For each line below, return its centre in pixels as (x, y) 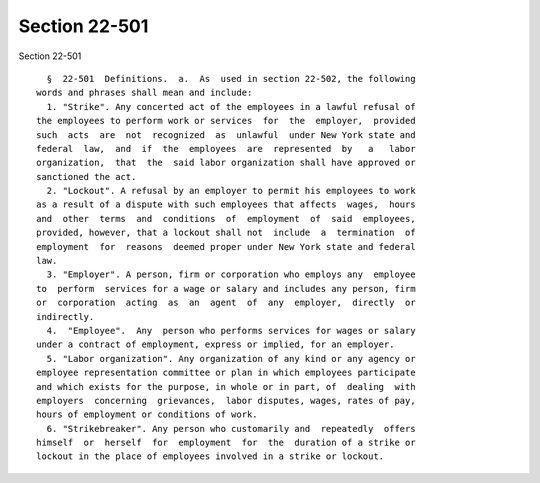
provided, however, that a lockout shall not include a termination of (226, 233)
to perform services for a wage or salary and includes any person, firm (226, 288)
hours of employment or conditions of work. (147, 414)
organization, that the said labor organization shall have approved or (226, 163)
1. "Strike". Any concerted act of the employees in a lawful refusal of (231, 106)
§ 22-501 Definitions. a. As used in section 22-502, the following (231, 78)
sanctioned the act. (86, 176)
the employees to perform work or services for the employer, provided (226, 121)
